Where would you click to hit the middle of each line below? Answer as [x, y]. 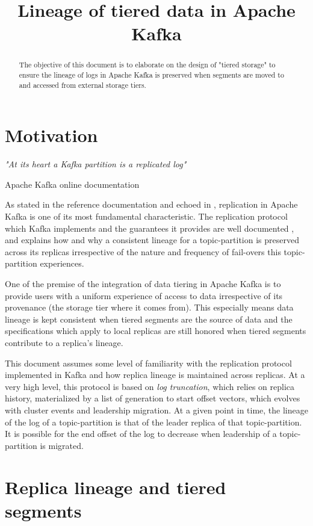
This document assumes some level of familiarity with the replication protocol [148, 363]
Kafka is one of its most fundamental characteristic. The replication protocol [146, 216]
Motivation [51, 135]
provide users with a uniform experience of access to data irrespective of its [144, 295]
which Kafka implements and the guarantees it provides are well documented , [150, 228]
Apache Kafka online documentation [72, 184]
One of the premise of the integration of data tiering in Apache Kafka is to [143, 284]
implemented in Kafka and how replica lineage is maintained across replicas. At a [155, 375]
